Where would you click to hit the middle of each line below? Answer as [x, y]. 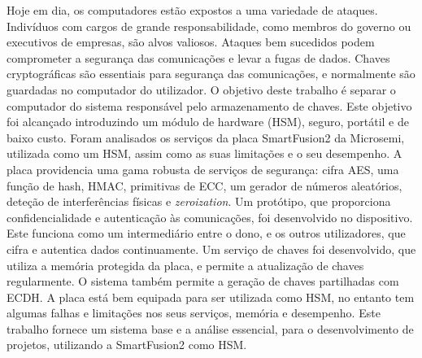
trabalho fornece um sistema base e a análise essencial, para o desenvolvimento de [210, 328]
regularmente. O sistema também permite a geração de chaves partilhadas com [203, 281]
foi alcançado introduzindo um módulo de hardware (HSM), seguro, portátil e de [208, 122]
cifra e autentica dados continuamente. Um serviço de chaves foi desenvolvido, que [211, 249]
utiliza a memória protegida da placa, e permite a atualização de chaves [185, 265]
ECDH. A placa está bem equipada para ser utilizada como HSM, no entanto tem [211, 297]
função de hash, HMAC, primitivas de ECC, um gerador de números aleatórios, [204, 185]
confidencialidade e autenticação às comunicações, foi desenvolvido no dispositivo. [210, 217]
